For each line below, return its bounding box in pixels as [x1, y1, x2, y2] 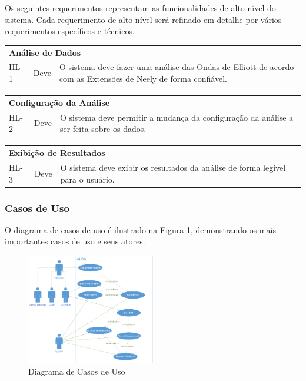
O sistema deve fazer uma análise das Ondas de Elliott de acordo [59, 61, 294, 73]
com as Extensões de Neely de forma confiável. [59, 72, 227, 84]
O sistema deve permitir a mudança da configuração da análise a [59, 111, 294, 123]
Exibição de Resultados [9, 147, 105, 159]
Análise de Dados [9, 46, 81, 58]
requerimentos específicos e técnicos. [5, 25, 135, 37]
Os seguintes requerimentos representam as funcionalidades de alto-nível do [5, 2, 276, 14]
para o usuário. [60, 173, 115, 185]
